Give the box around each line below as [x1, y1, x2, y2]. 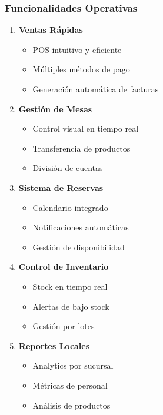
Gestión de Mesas [18, 102, 92, 115]
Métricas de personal [32, 379, 108, 391]
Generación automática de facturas [32, 83, 159, 95]
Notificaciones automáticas [32, 221, 129, 233]
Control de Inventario [18, 260, 109, 273]
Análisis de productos [32, 399, 111, 411]
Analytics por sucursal [32, 359, 114, 372]
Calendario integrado [32, 201, 108, 213]
